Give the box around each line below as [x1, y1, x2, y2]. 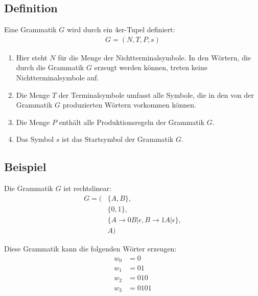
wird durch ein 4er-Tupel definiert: [66, 24, 175, 35]
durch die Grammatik [16, 62, 84, 73]
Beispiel [4, 159, 46, 175]
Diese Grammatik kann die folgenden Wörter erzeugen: [4, 243, 177, 253]
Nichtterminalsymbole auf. [16, 72, 99, 83]
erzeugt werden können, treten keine [94, 62, 207, 73]
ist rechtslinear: [63, 183, 111, 194]
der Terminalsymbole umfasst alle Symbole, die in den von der [58, 89, 254, 100]
